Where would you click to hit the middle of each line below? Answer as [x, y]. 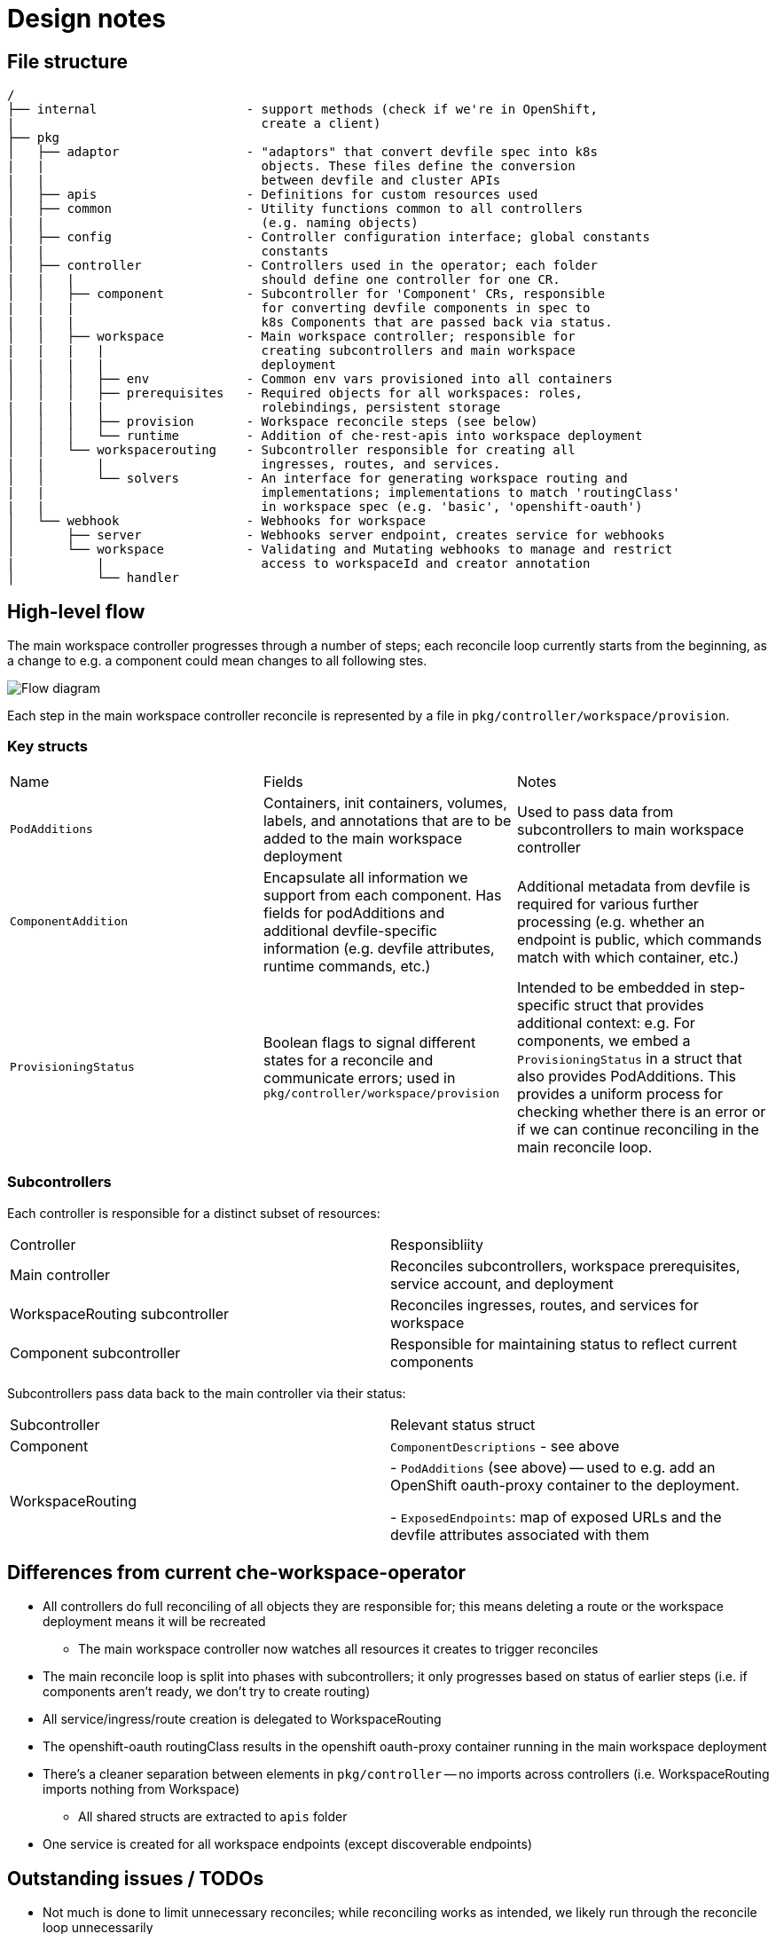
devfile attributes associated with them [520, 1534]
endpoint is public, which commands [639, 939]
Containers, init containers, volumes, [385, 802]
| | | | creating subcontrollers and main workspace [291, 351]
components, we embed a [604, 1040]
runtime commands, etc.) [347, 966]
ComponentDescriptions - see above [505, 1446]
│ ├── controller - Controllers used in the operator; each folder [302, 266]
